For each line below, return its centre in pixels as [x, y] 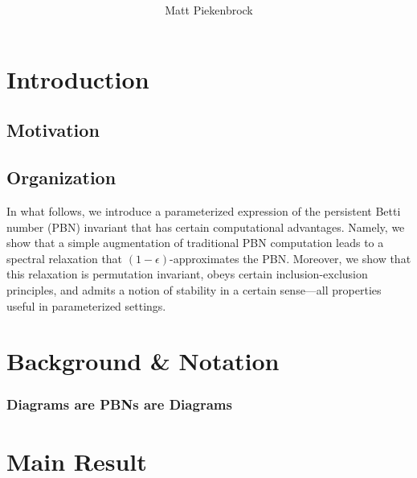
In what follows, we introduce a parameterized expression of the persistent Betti [204, 210]
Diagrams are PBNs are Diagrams [119, 404]
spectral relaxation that [65, 258]
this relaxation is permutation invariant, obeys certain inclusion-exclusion [187, 274]
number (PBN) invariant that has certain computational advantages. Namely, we [206, 227]
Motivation [53, 130]
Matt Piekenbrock [209, 10]
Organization [61, 177]
